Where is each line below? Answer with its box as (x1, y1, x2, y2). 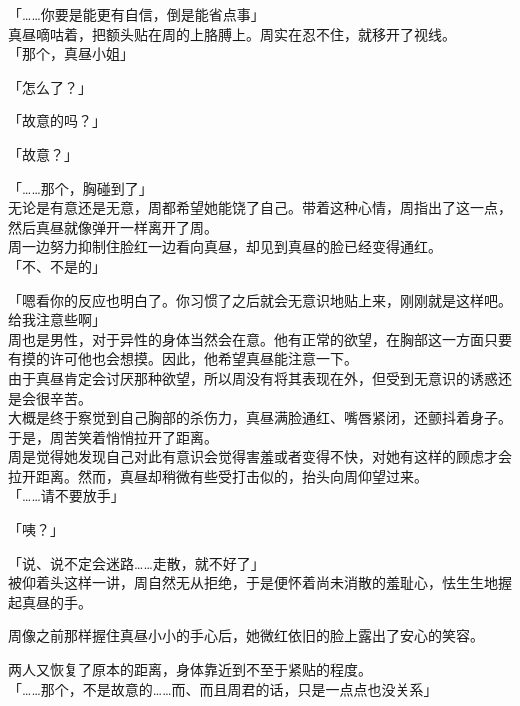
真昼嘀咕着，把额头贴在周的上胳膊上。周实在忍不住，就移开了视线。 (8, 23, 456, 44)
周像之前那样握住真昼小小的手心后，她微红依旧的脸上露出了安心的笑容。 (8, 625, 484, 646)
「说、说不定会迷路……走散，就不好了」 (8, 552, 265, 573)
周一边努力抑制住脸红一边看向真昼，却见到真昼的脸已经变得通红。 (8, 236, 442, 257)
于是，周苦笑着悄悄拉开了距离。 (8, 426, 218, 447)
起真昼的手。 (8, 591, 92, 612)
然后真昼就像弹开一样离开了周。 (8, 216, 218, 237)
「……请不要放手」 (8, 485, 125, 506)
